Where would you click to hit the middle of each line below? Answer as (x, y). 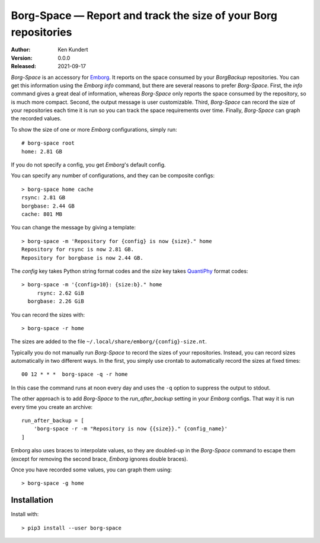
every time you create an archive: (52, 407)
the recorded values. (36, 119)
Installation (32, 500)
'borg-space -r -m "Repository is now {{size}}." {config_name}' (131, 429)
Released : (24, 66)
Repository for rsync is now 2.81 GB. (78, 250)
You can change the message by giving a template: (73, 228)
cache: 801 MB (42, 214)
